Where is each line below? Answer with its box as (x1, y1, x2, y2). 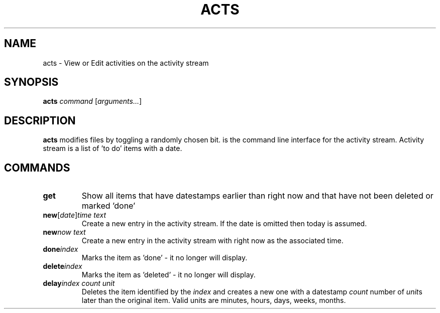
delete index (43, 262, 82, 271)
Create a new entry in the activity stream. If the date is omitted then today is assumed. (81, 219, 367, 228)
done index (43, 245, 78, 254)
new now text (43, 228, 86, 237)
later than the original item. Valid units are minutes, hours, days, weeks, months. (81, 296, 346, 305)
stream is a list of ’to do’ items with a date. (43, 144, 182, 153)
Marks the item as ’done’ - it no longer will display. (81, 253, 248, 262)
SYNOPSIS (4, 76, 59, 89)
